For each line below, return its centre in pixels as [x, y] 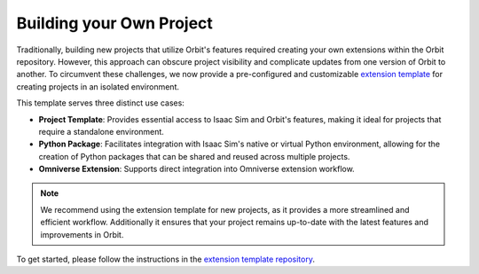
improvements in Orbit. [82, 234]
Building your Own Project [114, 23]
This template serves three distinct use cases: [101, 103]
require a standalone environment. [101, 131]
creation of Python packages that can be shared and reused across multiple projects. [194, 156]
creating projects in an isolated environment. [98, 86]
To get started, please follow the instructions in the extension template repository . [165, 259]
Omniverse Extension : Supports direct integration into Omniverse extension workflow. [196, 169]
